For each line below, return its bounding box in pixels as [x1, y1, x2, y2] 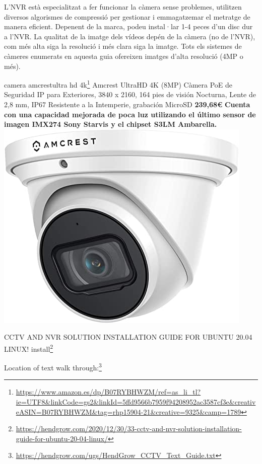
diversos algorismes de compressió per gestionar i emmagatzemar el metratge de [4, 11, 250, 22]
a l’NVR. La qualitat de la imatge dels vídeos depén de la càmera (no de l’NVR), [4, 31, 255, 41]
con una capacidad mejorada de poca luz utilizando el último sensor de [4, 109, 256, 119]
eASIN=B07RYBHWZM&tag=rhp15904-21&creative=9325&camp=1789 [16, 406, 241, 417]
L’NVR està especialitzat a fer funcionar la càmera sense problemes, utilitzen [4, 2, 242, 12]
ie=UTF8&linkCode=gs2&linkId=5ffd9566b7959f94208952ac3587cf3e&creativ [16, 397, 256, 407]
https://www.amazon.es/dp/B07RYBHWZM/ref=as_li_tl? [16, 386, 201, 397]
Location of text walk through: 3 [4, 361, 102, 372]
